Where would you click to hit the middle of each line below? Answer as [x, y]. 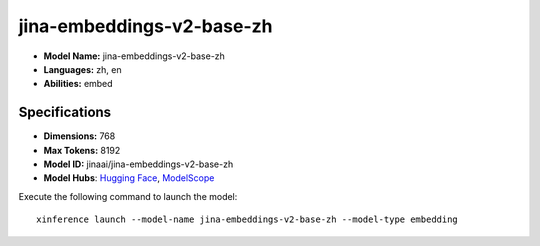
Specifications [65, 112]
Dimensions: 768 [79, 136]
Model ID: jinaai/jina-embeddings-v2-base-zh [138, 164]
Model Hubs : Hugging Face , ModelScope [129, 178]
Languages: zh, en [82, 69]
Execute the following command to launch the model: [128, 196]
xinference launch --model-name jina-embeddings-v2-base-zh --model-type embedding [247, 219]
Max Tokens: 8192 [82, 150]
